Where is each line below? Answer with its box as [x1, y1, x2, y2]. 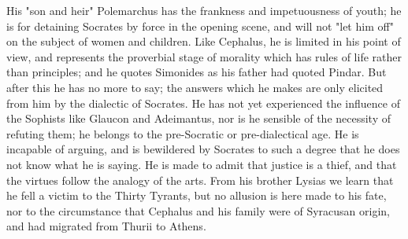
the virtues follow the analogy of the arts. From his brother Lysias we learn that [6, 171, 394, 188]
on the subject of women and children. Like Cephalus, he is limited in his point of [6, 33, 401, 50]
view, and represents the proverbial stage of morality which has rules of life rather [6, 48, 402, 64]
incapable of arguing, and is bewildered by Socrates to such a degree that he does [6, 141, 400, 157]
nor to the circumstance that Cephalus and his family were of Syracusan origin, [6, 202, 391, 219]
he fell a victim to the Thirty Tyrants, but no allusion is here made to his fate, [6, 187, 387, 204]
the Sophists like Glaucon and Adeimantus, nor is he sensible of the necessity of [6, 110, 391, 127]
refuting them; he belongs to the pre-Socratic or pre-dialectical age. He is [6, 125, 359, 142]
